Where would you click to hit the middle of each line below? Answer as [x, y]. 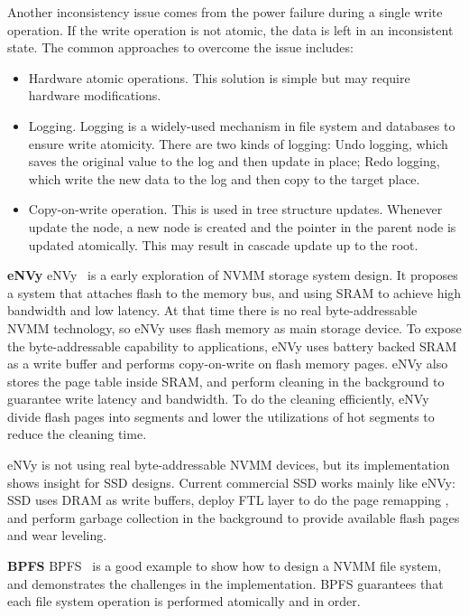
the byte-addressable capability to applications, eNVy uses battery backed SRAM [232, 345]
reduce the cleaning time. [77, 434]
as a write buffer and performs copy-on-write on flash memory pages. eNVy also [228, 364]
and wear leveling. [57, 535]
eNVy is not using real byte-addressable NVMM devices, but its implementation [229, 465]
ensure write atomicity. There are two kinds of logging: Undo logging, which [238, 143]
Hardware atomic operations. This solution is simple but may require [219, 77]
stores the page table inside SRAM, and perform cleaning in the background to [226, 381]
